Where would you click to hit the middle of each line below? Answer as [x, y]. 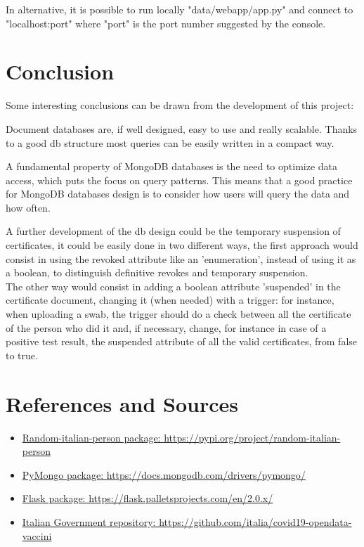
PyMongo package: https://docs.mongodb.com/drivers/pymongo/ [164, 474]
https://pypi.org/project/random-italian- [252, 437]
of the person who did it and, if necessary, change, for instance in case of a [166, 327]
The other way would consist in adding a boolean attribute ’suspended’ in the [173, 286]
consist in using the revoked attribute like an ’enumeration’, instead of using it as [181, 258]
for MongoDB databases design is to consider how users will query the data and [178, 194]
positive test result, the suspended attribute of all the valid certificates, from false [182, 341]
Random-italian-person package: [91, 437]
